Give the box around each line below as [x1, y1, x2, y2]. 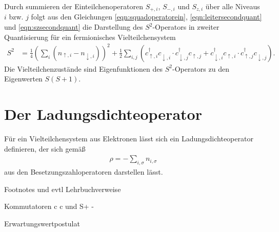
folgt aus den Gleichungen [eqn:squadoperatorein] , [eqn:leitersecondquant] [31, 11, 262, 22]
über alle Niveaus [205, 1, 260, 11]
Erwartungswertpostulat [4, 218, 80, 228]
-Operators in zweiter [152, 22, 220, 32]
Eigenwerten [4, 73, 43, 84]
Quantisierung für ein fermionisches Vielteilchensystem [4, 31, 176, 42]
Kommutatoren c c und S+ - [4, 201, 94, 212]
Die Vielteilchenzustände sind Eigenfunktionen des [4, 63, 163, 74]
